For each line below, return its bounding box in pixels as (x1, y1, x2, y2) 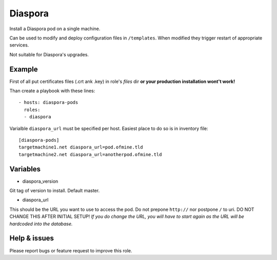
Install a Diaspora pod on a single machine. (9, 26, 101, 32)
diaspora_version (22, 178, 58, 184)
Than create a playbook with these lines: (9, 88, 95, 94)
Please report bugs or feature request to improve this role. (9, 247, 133, 253)
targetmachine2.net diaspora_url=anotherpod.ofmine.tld (18, 151, 162, 157)
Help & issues (9, 234, 54, 243)
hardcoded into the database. (9, 221, 73, 227)
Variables (9, 164, 41, 174)
